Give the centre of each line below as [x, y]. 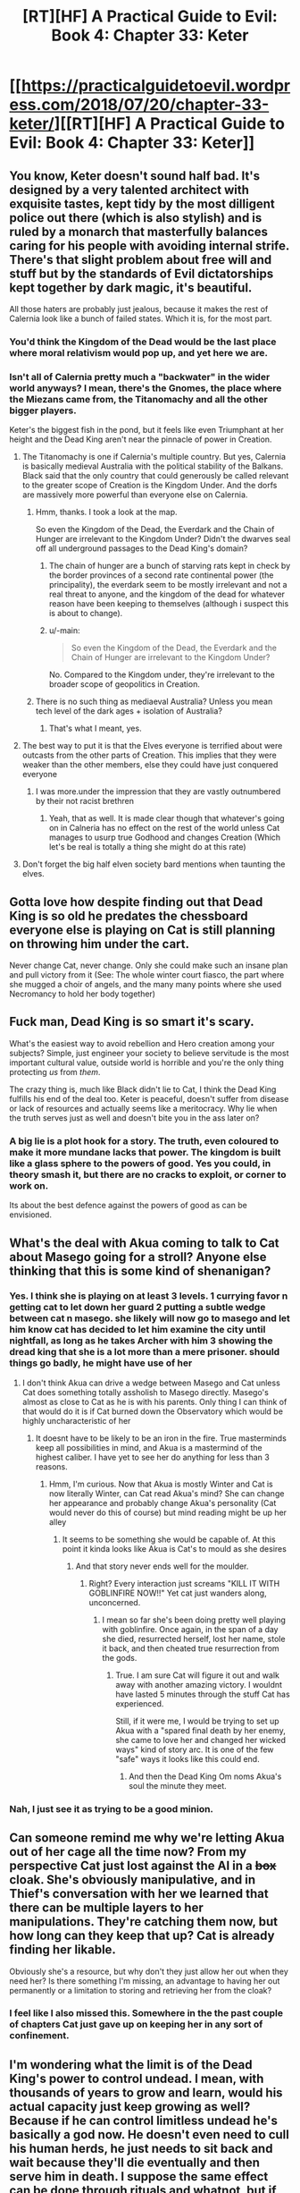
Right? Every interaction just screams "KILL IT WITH [184, 1583]
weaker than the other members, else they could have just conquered [150, 765]
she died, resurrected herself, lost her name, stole [194, 1638]
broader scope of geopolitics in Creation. [125, 684]
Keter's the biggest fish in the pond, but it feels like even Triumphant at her [146, 430]
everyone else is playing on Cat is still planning [142, 930]
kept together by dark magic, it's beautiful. [131, 288]
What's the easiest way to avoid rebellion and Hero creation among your [142, 1043]
